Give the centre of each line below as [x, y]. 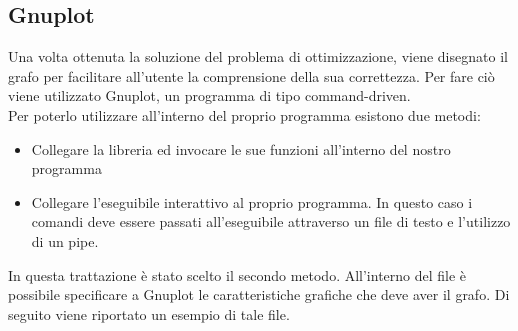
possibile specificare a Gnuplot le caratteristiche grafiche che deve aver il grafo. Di [259, 294]
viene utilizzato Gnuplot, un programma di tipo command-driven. [209, 95]
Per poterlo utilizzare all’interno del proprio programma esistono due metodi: [244, 114]
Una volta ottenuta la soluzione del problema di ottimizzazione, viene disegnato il [258, 56]
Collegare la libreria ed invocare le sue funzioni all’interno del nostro [241, 148]
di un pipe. [65, 240]
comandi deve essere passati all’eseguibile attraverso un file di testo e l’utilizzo [271, 221]
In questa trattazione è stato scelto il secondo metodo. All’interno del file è [237, 274]
